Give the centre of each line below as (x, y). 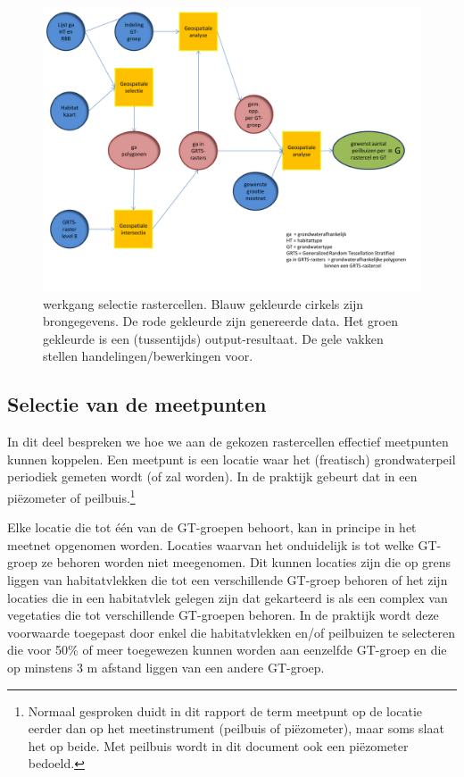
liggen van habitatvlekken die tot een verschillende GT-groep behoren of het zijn (228, 579)
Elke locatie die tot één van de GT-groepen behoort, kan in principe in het (212, 527)
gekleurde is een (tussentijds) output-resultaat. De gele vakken (213, 338)
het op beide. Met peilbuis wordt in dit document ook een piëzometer (218, 745)
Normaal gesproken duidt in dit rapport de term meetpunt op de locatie (225, 710)
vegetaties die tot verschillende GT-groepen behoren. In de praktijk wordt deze (223, 615)
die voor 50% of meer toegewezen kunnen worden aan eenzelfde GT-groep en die (227, 650)
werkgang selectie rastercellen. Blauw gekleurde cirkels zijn (203, 303)
